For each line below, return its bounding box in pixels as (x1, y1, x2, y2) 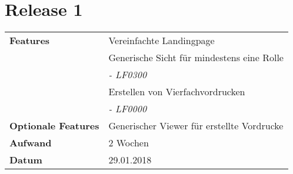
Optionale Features (9, 119, 99, 133)
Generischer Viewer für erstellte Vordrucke (108, 119, 284, 133)
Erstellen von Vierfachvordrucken (108, 85, 245, 99)
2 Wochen (108, 136, 149, 150)
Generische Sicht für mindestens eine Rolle (108, 51, 284, 65)
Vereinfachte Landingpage (108, 34, 215, 48)
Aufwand (9, 136, 52, 150)
